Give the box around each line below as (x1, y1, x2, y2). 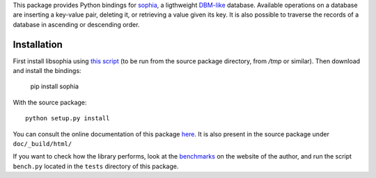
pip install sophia (30, 82, 79, 90)
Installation (13, 38, 63, 50)
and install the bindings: (13, 67, 81, 75)
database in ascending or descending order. (13, 20, 140, 29)
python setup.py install (25, 115, 110, 122)
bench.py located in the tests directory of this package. (13, 162, 179, 170)
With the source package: (13, 98, 87, 106)
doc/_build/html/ (13, 140, 72, 148)
